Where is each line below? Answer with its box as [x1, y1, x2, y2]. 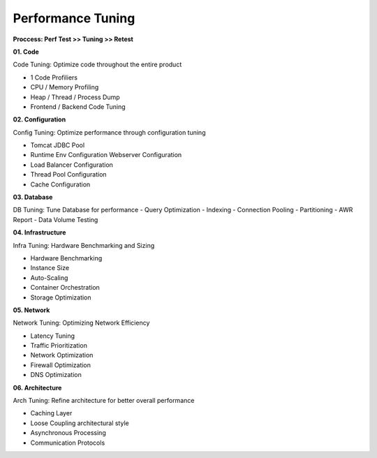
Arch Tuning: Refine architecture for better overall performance [13, 397, 195, 405]
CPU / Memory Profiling [30, 83, 99, 91]
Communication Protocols [30, 438, 105, 447]
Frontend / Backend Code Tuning [30, 102, 126, 111]
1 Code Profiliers [30, 73, 78, 82]
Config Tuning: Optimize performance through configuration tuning [13, 128, 206, 136]
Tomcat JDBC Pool [30, 141, 85, 149]
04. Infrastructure [13, 228, 66, 237]
